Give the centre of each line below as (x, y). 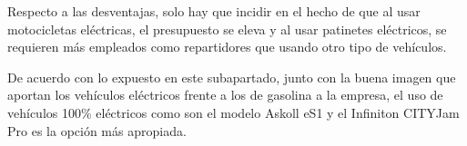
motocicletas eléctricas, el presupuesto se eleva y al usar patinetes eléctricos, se (227, 29)
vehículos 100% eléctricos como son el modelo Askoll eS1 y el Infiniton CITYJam (233, 112)
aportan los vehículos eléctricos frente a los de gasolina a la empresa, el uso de (225, 95)
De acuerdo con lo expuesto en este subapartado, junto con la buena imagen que (232, 77)
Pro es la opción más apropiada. (97, 130)
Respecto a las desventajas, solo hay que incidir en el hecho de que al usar (214, 11)
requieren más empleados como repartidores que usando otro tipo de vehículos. (227, 47)
